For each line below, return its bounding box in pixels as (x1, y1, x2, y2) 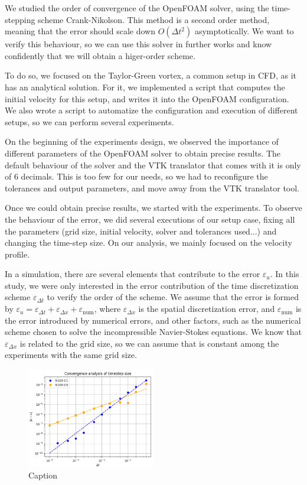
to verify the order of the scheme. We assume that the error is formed (47, 291, 299, 303)
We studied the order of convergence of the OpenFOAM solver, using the (5, 2, 269, 14)
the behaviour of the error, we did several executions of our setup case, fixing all (5, 213, 295, 225)
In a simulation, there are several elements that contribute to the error (5, 268, 260, 280)
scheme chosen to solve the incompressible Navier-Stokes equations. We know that (5, 325, 302, 338)
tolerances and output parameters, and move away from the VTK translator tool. (5, 181, 300, 194)
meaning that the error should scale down (5, 25, 155, 37)
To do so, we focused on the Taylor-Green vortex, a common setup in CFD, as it (5, 69, 296, 82)
